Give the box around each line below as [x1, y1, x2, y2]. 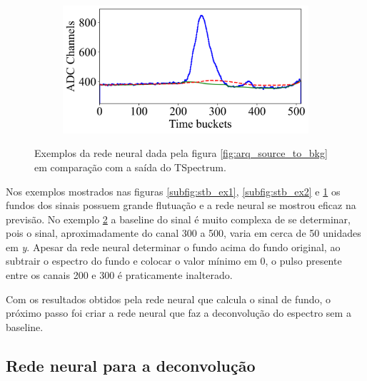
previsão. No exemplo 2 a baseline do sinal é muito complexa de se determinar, [6, 211, 351, 226]
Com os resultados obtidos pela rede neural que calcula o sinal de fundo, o [6, 291, 331, 306]
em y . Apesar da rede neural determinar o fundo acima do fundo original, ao [6, 239, 341, 254]
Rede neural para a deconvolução [6, 354, 256, 376]
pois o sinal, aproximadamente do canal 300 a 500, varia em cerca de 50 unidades [6, 225, 361, 240]
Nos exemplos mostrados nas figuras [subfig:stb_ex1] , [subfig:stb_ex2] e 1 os [6, 183, 341, 198]
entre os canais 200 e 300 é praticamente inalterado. [6, 268, 233, 283]
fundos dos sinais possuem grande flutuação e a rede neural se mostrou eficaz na [6, 198, 356, 213]
